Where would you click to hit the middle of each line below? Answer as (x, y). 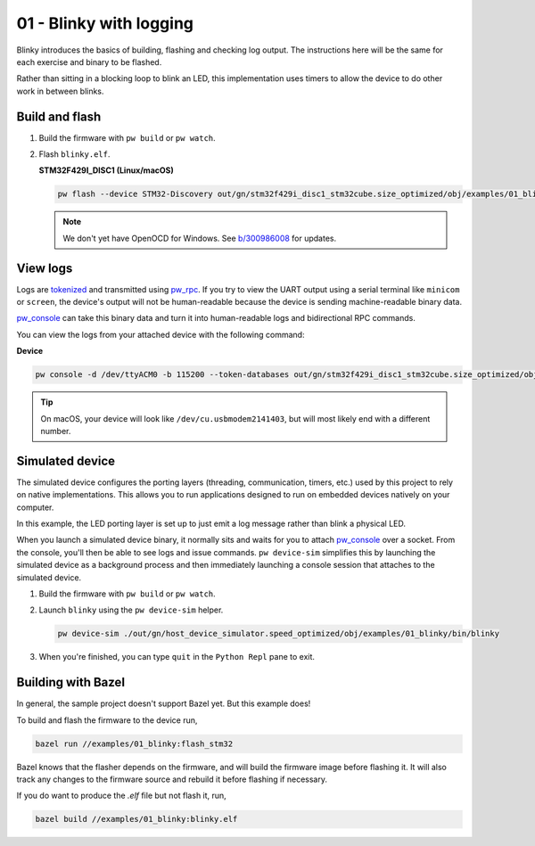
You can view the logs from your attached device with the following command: (160, 334)
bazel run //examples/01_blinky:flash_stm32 (134, 743)
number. (56, 431)
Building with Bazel (70, 682)
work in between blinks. (60, 91)
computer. (35, 507)
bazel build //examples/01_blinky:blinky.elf (136, 819)
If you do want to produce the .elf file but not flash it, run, (121, 796)
